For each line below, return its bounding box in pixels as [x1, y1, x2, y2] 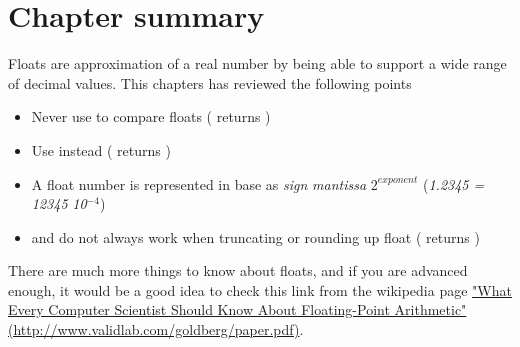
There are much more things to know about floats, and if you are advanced [8, 260, 468, 281]
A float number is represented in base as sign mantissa [31, 173, 367, 194]
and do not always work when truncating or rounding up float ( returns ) [31, 226, 480, 247]
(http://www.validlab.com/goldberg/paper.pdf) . [8, 319, 304, 340]
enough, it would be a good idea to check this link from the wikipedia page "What [8, 279, 512, 300]
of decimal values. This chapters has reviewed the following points [8, 72, 412, 93]
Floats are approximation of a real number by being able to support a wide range [8, 53, 507, 74]
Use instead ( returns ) [31, 139, 171, 160]
